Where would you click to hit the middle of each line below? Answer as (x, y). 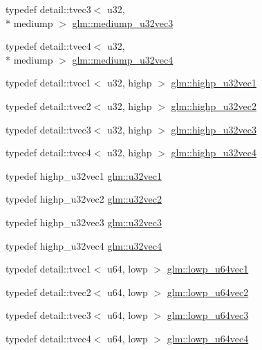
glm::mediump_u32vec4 (123, 59)
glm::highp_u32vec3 (214, 129)
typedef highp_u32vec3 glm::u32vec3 (84, 222)
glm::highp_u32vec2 (214, 105)
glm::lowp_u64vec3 (208, 315)
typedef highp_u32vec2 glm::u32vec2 (84, 199)
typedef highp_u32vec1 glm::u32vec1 (84, 175)
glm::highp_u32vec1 (214, 83)
